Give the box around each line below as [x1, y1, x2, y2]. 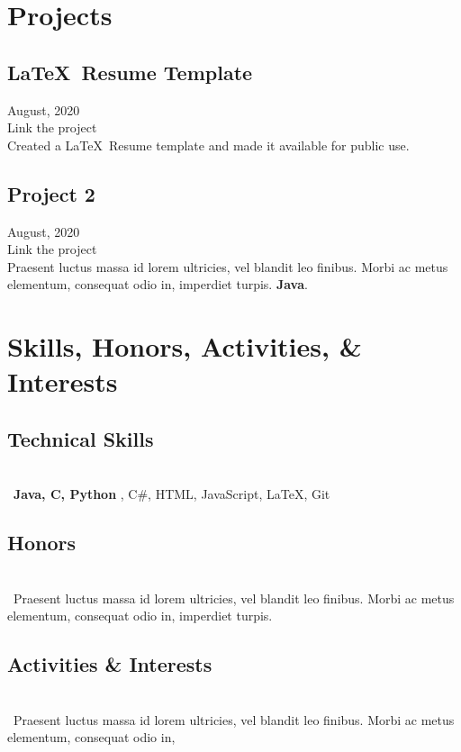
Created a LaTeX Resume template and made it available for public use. [7, 135, 410, 154]
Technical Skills [7, 424, 154, 452]
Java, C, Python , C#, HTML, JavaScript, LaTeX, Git [14, 485, 330, 503]
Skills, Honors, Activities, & [7, 328, 362, 365]
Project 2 [7, 179, 95, 207]
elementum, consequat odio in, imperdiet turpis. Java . [7, 275, 308, 294]
